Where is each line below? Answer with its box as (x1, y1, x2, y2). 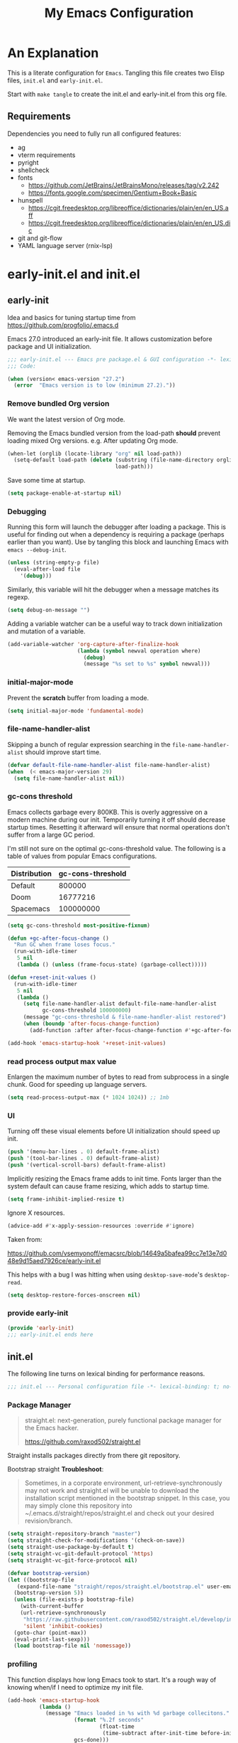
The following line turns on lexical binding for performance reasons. (7, 1370, 205, 1378)
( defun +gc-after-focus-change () (7, 935, 110, 942)
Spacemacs (11, 903, 51, 913)
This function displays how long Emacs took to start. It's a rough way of (7, 1675, 217, 1684)
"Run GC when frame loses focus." (13, 941, 115, 948)
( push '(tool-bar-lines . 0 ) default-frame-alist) (7, 1155, 160, 1162)
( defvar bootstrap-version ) (7, 1570, 91, 1577)
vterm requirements (17, 151, 76, 159)
